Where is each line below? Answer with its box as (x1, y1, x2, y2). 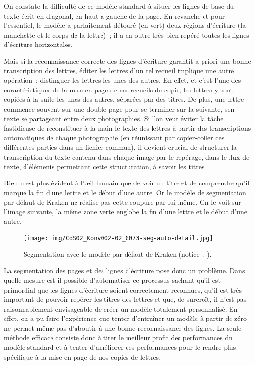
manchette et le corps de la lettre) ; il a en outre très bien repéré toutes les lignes (4, 29, 249, 40)
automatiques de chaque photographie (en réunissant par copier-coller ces (4, 132, 225, 142)
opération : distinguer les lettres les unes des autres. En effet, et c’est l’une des (4, 75, 241, 85)
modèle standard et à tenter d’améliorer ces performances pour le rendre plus (4, 342, 236, 352)
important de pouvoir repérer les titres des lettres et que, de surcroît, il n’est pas (4, 294, 247, 304)
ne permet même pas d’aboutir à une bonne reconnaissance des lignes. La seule (4, 322, 242, 333)
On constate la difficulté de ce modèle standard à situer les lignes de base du (4, 1, 234, 11)
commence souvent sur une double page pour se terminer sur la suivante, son (4, 103, 235, 114)
